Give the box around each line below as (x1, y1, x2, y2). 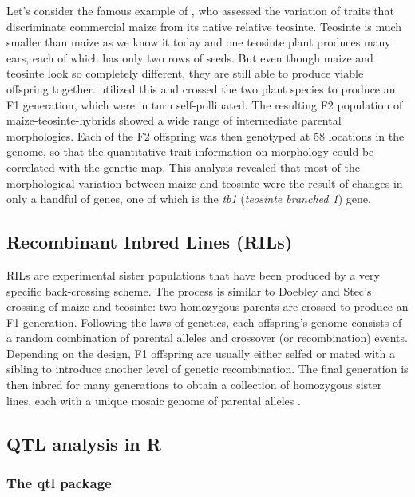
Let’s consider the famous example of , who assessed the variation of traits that (6, 2, 394, 18)
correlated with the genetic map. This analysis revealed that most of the (6, 158, 360, 175)
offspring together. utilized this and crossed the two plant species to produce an (6, 80, 396, 97)
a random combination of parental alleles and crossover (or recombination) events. (6, 329, 408, 346)
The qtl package (6, 472, 112, 492)
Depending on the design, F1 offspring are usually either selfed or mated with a (6, 344, 395, 361)
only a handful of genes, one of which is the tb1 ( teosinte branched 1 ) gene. (6, 190, 371, 207)
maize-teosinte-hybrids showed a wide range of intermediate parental (6, 112, 342, 129)
